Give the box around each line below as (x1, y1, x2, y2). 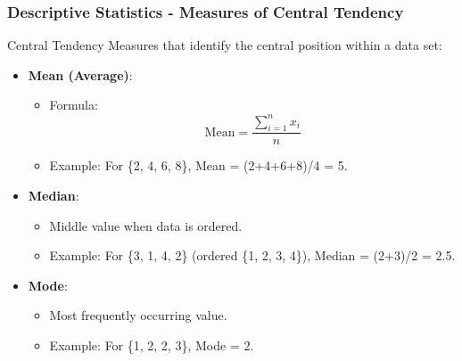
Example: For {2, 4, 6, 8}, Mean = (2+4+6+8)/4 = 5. (49, 156, 348, 175)
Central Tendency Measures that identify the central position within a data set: (7, 36, 442, 54)
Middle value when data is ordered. (49, 216, 243, 234)
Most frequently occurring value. (49, 306, 227, 324)
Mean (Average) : (28, 65, 133, 84)
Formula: (49, 95, 98, 114)
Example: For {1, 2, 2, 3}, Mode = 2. (49, 335, 254, 354)
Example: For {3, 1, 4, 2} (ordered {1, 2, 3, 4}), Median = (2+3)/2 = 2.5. (49, 246, 456, 265)
